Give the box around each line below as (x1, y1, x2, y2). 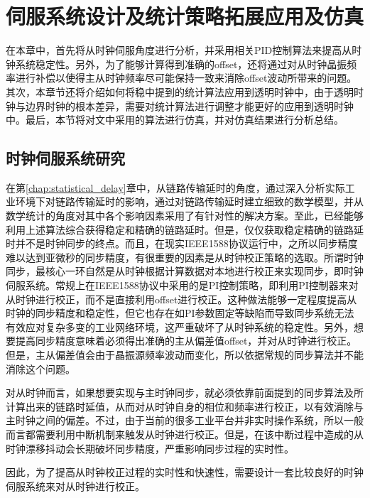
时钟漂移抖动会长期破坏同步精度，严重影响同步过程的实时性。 (6, 440, 294, 455)
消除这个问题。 (6, 361, 75, 376)
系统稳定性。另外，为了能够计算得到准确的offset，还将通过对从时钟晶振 (15, 56, 347, 71)
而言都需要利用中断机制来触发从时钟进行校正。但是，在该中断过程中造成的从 (6, 426, 364, 441)
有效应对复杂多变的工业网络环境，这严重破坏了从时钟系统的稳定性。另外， (6, 319, 354, 334)
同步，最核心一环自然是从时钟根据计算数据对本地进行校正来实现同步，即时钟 (6, 264, 364, 278)
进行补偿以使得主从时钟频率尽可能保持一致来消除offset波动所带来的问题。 (15, 70, 357, 85)
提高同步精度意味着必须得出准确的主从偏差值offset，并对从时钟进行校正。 (15, 333, 357, 348)
